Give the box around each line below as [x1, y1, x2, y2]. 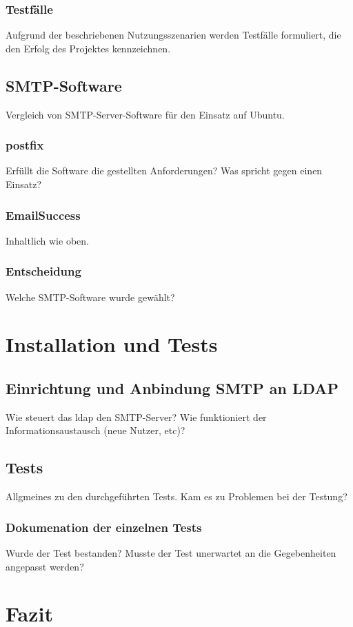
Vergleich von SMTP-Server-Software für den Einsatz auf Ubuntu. [6, 107, 285, 121]
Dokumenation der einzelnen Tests [6, 518, 202, 535]
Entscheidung [6, 263, 81, 280]
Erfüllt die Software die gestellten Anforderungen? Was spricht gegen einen [6, 163, 323, 178]
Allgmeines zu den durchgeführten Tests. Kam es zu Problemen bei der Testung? [6, 489, 347, 504]
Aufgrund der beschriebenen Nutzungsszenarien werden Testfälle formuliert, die [6, 28, 341, 42]
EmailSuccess [6, 206, 81, 223]
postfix [6, 136, 44, 154]
